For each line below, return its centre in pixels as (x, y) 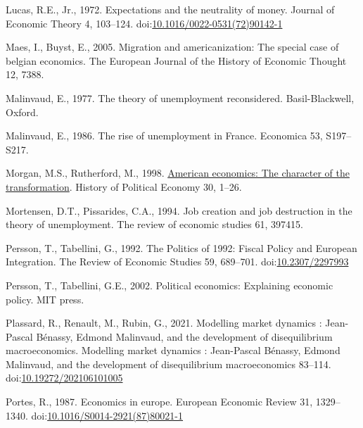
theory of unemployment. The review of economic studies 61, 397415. (154, 224)
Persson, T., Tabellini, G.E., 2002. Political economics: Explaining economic (170, 285)
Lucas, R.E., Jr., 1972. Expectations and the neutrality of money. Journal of (170, 9)
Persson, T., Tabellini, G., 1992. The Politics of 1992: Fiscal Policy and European (181, 247)
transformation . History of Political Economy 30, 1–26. (124, 186)
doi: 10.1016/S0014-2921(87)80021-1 (107, 415)
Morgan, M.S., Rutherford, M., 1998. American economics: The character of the (178, 173)
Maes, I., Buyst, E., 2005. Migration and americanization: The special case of (172, 47)
